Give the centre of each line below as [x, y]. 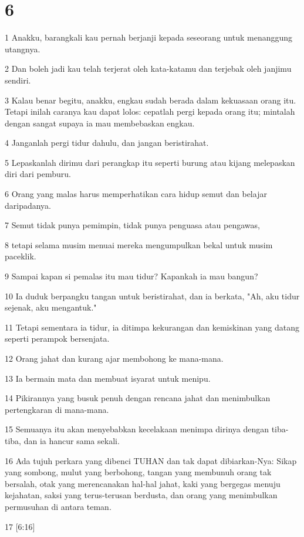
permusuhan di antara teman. [58, 506]
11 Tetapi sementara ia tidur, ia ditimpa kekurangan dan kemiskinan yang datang [152, 327]
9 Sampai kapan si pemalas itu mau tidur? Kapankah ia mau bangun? [131, 276]
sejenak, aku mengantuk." [51, 307]
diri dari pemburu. [38, 174]
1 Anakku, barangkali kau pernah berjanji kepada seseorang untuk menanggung [149, 37]
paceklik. [21, 256]
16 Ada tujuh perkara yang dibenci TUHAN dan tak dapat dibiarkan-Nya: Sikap [151, 460]
